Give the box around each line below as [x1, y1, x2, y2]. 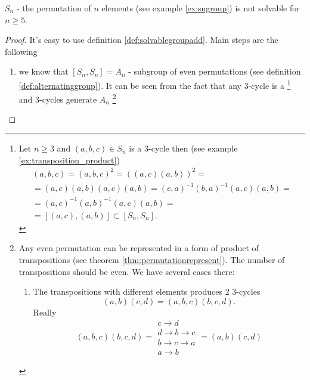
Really [33, 305, 57, 318]
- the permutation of [16, 2, 91, 14]
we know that [18, 65, 69, 78]
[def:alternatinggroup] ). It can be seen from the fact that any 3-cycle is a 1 [18, 77, 291, 91]
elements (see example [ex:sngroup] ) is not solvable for [101, 2, 300, 14]
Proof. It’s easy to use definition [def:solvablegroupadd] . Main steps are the [5, 33, 278, 46]
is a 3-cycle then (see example [129, 142, 238, 155]
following [5, 45, 38, 57]
